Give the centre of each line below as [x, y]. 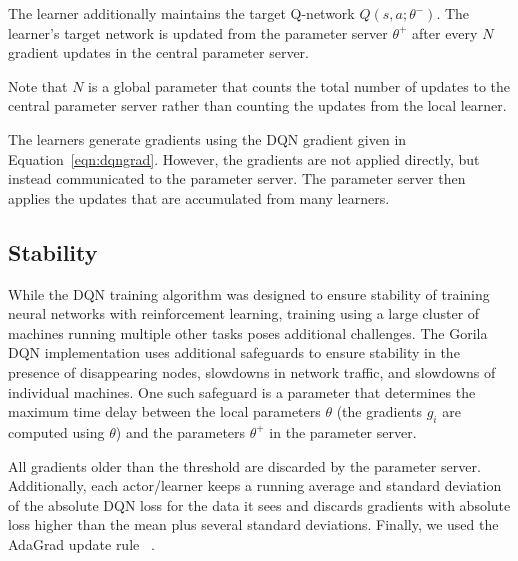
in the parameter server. [343, 431]
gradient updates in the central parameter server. [158, 52]
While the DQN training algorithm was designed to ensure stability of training [249, 293]
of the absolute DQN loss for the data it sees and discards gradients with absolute [259, 504]
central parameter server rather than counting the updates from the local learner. [257, 105]
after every [445, 32]
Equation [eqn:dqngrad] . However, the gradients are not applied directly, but [244, 158]
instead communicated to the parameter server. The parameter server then [237, 178]
